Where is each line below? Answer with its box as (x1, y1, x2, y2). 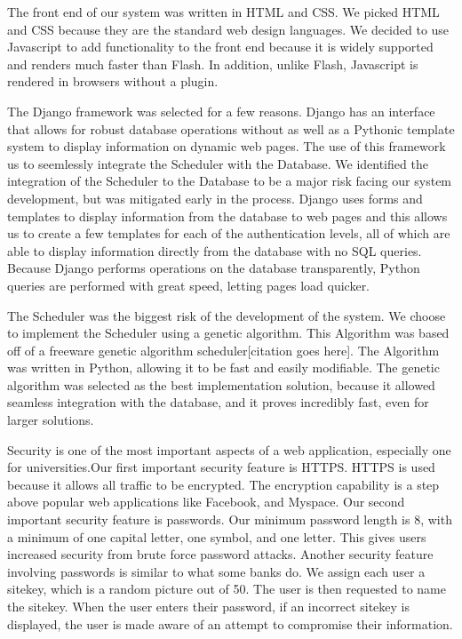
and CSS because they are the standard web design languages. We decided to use (7, 20, 450, 38)
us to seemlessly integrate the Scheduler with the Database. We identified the (7, 154, 428, 172)
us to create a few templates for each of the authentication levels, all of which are (7, 224, 450, 243)
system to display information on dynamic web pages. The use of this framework (7, 137, 446, 156)
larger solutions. (7, 411, 94, 429)
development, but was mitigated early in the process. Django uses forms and (7, 188, 423, 207)
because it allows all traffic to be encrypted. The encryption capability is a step (7, 475, 440, 493)
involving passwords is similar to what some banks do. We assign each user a (7, 562, 426, 580)
